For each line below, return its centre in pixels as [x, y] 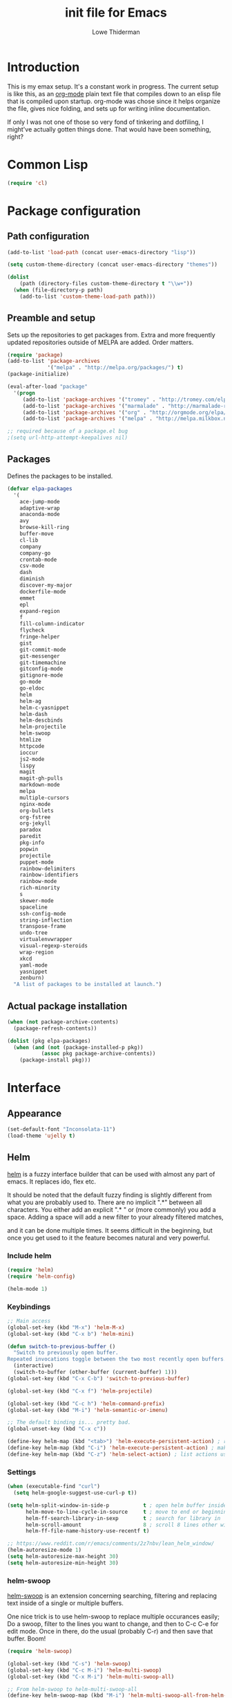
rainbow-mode [38, 882]
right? [16, 136]
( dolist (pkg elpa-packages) [49, 1041]
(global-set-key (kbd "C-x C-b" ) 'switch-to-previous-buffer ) [98, 1378]
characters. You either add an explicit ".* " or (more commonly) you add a [112, 1209]
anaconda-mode [40, 515]
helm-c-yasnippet [45, 708]
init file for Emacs [116, 13]
